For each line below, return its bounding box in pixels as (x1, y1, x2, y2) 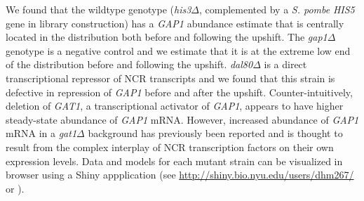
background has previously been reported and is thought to (88, 126, 343, 141)
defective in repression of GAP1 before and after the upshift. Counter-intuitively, (6, 84, 353, 99)
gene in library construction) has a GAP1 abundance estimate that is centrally (6, 15, 344, 30)
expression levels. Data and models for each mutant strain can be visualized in (6, 153, 343, 168)
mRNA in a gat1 (6, 126, 77, 141)
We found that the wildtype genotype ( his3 (6, 2, 191, 16)
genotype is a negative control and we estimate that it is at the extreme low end (6, 43, 351, 58)
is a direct (264, 57, 307, 72)
